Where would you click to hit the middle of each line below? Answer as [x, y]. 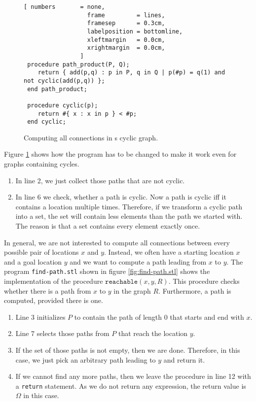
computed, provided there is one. [54, 300]
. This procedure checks [204, 281]
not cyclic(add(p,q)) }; [64, 81]
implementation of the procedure [54, 281]
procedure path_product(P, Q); [78, 64]
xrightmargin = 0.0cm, [126, 48]
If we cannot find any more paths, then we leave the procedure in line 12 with [133, 376]
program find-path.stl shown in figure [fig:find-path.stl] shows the [107, 271]
